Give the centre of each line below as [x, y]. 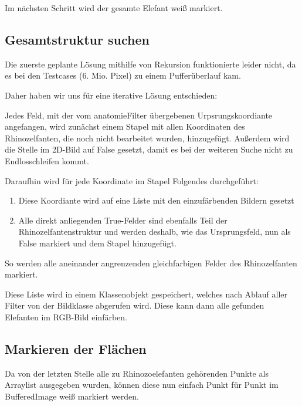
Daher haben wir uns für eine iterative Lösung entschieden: [111, 95]
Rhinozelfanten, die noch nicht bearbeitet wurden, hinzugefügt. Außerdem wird [147, 138]
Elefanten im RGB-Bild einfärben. [66, 317]
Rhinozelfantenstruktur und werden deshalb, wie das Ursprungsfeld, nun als [155, 231]
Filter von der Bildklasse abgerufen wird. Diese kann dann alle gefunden [135, 305]
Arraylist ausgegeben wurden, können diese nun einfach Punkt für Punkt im [142, 385]
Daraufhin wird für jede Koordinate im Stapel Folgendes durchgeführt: [132, 180]
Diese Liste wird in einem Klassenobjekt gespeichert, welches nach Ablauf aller [146, 294]
